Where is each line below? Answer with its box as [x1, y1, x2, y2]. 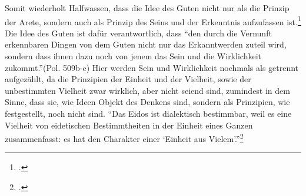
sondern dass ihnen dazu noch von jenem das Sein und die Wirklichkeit [5, 50, 261, 62]
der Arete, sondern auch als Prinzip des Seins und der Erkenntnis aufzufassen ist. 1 [5, 13, 301, 28]
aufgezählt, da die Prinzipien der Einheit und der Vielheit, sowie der [5, 73, 251, 85]
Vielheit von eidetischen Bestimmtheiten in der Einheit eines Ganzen [5, 119, 253, 131]
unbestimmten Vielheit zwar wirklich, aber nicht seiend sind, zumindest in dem [5, 84, 290, 96]
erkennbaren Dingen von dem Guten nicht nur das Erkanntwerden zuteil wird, [5, 38, 287, 50]
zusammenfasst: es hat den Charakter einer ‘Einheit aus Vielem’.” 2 [5, 131, 244, 144]
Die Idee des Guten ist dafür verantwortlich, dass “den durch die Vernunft [5, 26, 272, 39]
